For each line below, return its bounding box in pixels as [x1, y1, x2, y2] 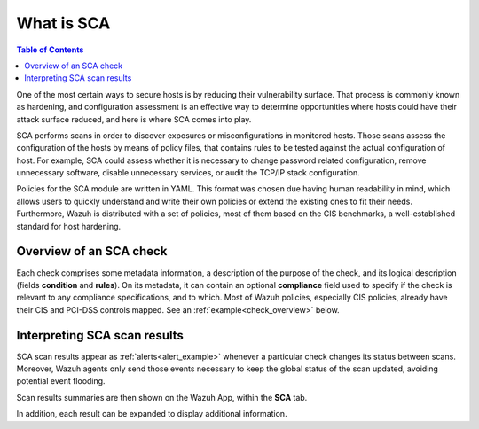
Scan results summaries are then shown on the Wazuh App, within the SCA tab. [16, 392, 308, 402]
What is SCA [16, 13, 111, 33]
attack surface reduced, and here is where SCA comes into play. [16, 113, 252, 124]
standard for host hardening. [16, 221, 122, 231]
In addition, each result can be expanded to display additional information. [16, 409, 287, 419]
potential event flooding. [16, 376, 106, 386]
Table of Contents [16, 44, 84, 55]
